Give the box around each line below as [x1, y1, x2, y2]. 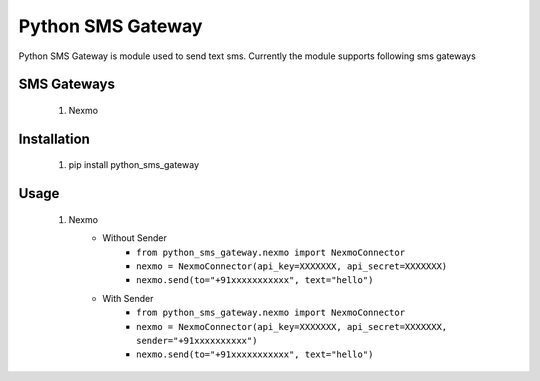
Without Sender [102, 232, 167, 244]
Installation [18, 130, 90, 147]
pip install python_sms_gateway [68, 159, 200, 171]
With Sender [102, 292, 154, 304]
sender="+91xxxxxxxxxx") [136, 335, 258, 346]
